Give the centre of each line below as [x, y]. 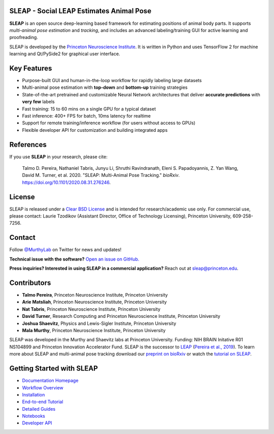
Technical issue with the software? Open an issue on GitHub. [74, 259]
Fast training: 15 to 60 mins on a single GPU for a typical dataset [89, 108]
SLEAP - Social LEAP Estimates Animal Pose [80, 11]
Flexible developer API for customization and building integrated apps [95, 130]
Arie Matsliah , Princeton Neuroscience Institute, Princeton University [94, 302]
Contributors [30, 283]
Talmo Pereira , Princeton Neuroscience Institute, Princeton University [95, 295]
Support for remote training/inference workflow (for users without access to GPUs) [109, 123]
